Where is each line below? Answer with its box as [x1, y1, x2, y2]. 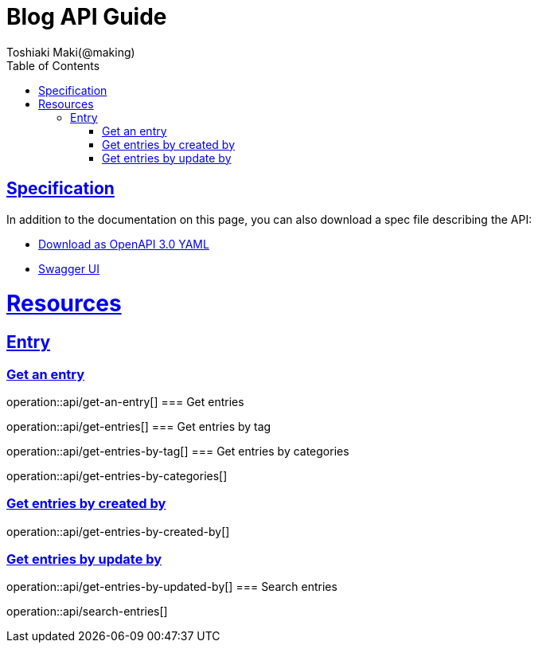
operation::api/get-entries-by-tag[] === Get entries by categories [6, 444, 349, 458]
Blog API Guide [6, 3, 167, 30]
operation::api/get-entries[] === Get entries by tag [6, 419, 271, 433]
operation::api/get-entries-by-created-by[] [6, 524, 230, 538]
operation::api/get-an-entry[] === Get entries [6, 394, 244, 409]
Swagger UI [38, 261, 100, 276]
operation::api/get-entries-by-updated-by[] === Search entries [6, 580, 337, 594]
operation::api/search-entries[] [6, 604, 168, 619]
